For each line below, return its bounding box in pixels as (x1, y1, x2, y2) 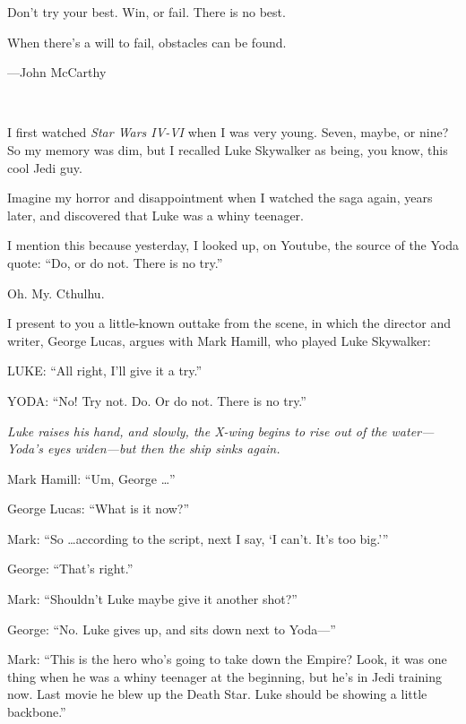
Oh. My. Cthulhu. (7, 283, 105, 302)
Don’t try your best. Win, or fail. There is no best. (7, 3, 286, 21)
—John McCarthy (7, 63, 107, 82)
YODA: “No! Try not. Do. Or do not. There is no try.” (7, 391, 306, 409)
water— (391, 421, 435, 440)
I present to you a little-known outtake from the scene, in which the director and (7, 314, 451, 332)
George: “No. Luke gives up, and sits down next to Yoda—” (7, 619, 336, 638)
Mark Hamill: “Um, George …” (7, 469, 176, 487)
